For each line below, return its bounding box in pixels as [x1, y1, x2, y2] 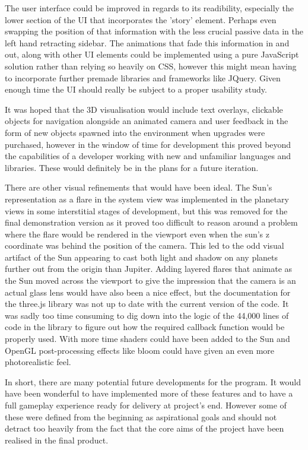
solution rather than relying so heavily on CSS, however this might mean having [5, 59, 297, 72]
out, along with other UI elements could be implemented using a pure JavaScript [5, 48, 299, 61]
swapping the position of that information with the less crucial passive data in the [5, 25, 304, 37]
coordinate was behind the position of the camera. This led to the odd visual [5, 239, 284, 252]
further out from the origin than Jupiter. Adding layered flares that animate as [5, 262, 293, 275]
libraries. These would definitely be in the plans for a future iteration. [5, 161, 259, 173]
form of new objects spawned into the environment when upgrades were [5, 126, 265, 138]
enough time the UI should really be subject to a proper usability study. [5, 83, 267, 96]
